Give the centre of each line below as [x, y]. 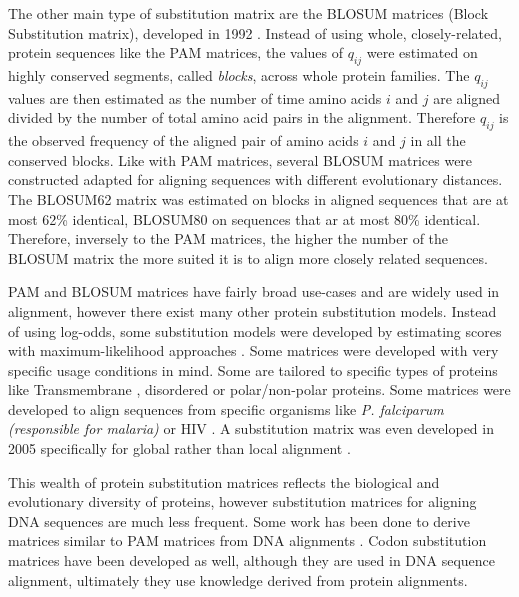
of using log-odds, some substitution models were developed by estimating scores [255, 330]
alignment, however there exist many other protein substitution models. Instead [252, 310]
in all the [438, 140]
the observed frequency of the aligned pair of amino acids [183, 140]
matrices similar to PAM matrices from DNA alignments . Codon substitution [247, 540]
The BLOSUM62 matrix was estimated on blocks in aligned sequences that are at [258, 198]
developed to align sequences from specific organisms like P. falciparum [226, 408]
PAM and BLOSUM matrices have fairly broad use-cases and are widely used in [254, 291]
